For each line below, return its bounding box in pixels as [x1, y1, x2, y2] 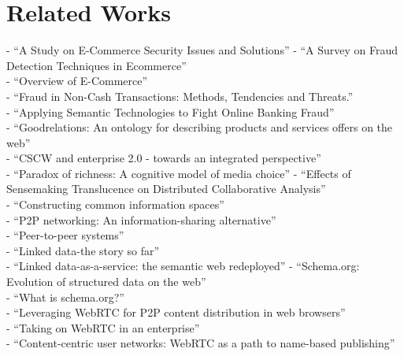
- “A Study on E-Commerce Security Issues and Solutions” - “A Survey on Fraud [6, 42, 398, 58]
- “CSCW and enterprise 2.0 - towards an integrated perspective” [6, 150, 321, 166]
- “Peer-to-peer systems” [6, 227, 124, 243]
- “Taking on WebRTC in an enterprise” [6, 319, 200, 336]
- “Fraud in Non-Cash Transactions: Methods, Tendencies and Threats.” [6, 87, 354, 104]
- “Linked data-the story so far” [6, 242, 160, 258]
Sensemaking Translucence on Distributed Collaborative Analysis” [6, 180, 326, 197]
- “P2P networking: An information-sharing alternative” [6, 211, 276, 228]
